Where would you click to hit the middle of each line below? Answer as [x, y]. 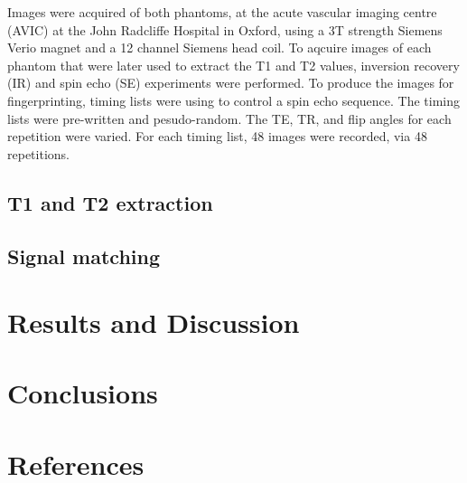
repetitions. [38, 153]
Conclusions [83, 393]
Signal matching [84, 256]
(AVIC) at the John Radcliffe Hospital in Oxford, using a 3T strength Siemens [225, 29]
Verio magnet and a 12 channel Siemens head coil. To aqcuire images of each [219, 47]
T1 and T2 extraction [110, 202]
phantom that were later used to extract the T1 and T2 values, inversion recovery [233, 65]
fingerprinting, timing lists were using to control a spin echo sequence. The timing [234, 100]
